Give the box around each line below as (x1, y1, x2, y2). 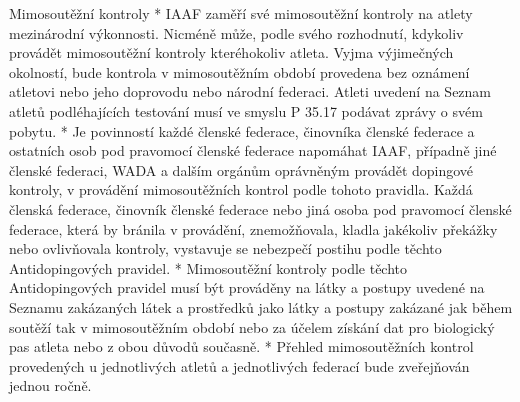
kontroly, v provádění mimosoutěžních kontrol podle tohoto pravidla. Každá (9, 179, 473, 200)
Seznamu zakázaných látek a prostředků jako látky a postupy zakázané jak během (9, 296, 513, 317)
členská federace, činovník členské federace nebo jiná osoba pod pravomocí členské (9, 198, 512, 219)
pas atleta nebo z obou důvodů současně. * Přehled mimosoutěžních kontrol (9, 336, 474, 357)
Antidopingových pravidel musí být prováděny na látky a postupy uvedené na (9, 277, 485, 298)
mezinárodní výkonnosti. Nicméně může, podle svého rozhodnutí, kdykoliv (9, 22, 464, 43)
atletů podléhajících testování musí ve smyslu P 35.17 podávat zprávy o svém (9, 100, 483, 121)
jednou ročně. (9, 375, 92, 396)
